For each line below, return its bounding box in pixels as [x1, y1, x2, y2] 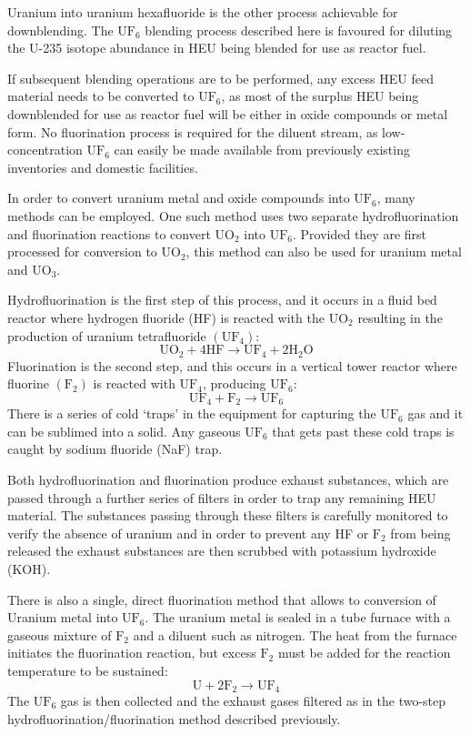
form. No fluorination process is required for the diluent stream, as [7, 122, 378, 141]
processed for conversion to [7, 242, 157, 261]
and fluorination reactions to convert [7, 224, 211, 243]
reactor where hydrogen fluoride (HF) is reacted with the [7, 307, 325, 327]
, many [376, 188, 415, 207]
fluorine [7, 374, 49, 393]
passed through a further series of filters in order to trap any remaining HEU [7, 488, 436, 507]
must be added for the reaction [277, 643, 451, 662]
